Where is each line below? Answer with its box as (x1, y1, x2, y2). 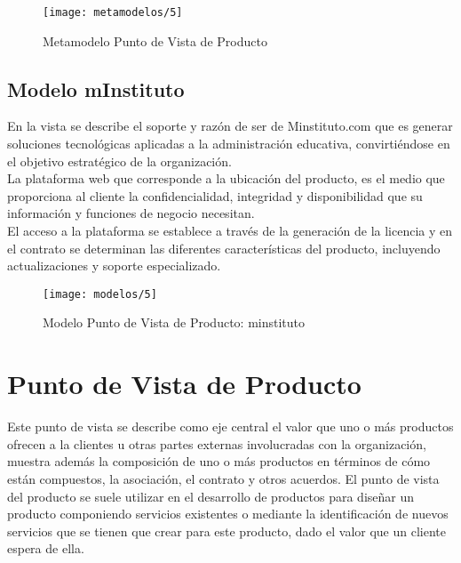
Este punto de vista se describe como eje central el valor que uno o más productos (7, 417, 454, 436)
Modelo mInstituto (7, 75, 185, 102)
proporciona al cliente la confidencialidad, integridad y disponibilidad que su (7, 186, 423, 205)
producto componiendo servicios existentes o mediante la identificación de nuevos (7, 504, 449, 523)
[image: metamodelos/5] (43, 6, 183, 19)
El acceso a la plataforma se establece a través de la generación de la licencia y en (7, 221, 453, 240)
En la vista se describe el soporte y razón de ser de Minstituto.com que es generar (7, 117, 453, 135)
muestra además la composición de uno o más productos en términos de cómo (7, 452, 431, 471)
